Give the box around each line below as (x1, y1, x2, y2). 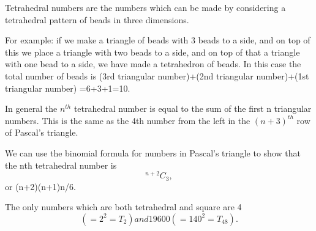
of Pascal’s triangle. (5, 126, 78, 139)
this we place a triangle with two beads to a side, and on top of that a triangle (5, 45, 300, 58)
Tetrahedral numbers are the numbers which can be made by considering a (5, 1, 286, 13)
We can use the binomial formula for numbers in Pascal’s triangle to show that (5, 146, 301, 159)
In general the (5, 102, 58, 115)
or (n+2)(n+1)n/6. (5, 180, 76, 193)
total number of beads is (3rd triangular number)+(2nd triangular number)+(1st (5, 69, 309, 82)
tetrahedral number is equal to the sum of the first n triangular (73, 102, 312, 115)
